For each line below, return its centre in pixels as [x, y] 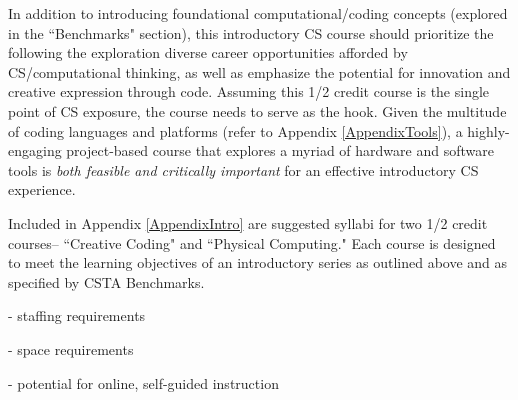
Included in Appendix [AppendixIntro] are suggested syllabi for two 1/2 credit [248, 222]
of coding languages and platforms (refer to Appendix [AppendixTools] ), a [235, 130]
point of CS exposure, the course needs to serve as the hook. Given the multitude [257, 110]
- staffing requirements [77, 315]
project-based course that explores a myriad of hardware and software [280, 150]
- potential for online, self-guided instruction [143, 382]
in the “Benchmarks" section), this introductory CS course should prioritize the [251, 32]
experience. [42, 189]
